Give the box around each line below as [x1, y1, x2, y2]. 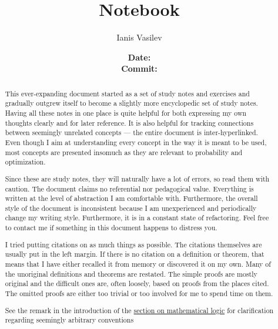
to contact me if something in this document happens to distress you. [5, 223, 217, 233]
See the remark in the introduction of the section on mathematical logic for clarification [5, 305, 274, 315]
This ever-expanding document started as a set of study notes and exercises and [5, 88, 250, 98]
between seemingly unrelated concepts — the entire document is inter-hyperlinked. [5, 127, 258, 137]
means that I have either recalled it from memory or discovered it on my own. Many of [5, 258, 271, 268]
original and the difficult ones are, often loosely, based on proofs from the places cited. [5, 278, 269, 288]
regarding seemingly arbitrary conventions [5, 315, 134, 325]
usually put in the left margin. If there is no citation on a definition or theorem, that [5, 249, 264, 259]
